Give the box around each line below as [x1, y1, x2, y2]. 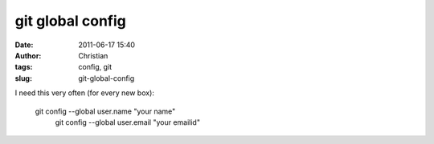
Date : [14, 40, 34, 50]
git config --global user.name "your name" [35, 106, 176, 116]
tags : [14, 62, 33, 72]
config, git [78, 62, 113, 72]
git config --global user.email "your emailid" [55, 117, 201, 127]
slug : [14, 73, 32, 83]
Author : [14, 50, 42, 60]
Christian [78, 50, 108, 60]
